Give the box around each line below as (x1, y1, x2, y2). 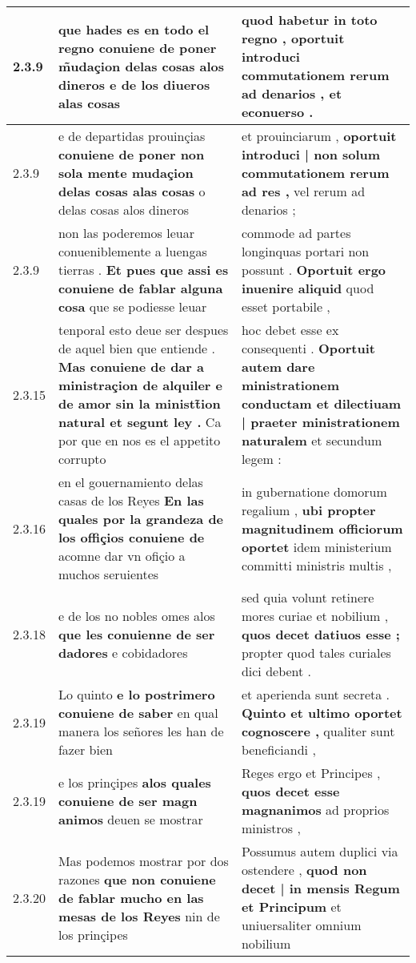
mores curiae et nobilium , (241, 606, 389, 625)
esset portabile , (241, 297, 330, 316)
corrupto (58, 449, 106, 468)
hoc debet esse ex (241, 320, 339, 339)
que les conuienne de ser (58, 625, 215, 643)
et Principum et (241, 897, 342, 916)
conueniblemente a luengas (58, 242, 207, 260)
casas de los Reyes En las (58, 491, 204, 510)
